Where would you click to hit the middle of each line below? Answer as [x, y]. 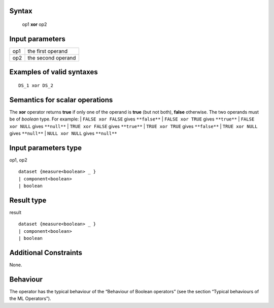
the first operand [48, 51]
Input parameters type [46, 148]
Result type [28, 200]
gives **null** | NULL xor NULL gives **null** [63, 133]
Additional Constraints [46, 252]
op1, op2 [18, 160]
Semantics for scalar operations [61, 100]
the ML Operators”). [30, 299]
